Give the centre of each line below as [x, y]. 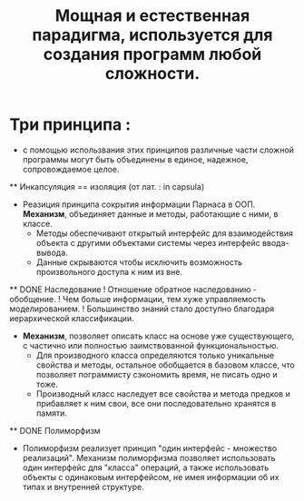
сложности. [152, 74]
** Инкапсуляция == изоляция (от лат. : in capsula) [107, 186]
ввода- [275, 242]
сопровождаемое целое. [71, 169]
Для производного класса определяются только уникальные [155, 355]
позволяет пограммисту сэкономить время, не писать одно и [157, 374]
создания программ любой [152, 54]
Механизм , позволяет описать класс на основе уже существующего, [158, 336]
